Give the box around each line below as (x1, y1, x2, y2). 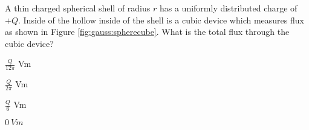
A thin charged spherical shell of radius (5, 2, 151, 14)
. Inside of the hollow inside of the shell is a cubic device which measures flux (18, 13, 304, 26)
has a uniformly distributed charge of (159, 2, 298, 14)
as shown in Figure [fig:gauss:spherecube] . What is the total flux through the (5, 25, 290, 38)
